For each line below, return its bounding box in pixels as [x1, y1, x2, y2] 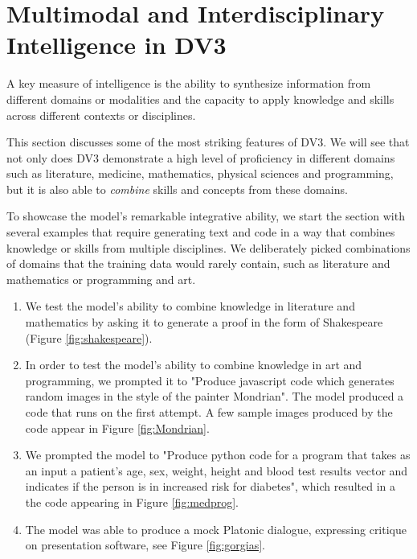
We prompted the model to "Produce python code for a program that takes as [25, 446, 411, 463]
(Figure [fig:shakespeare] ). [25, 329, 153, 346]
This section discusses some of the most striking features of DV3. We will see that [6, 134, 410, 150]
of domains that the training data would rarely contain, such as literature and [6, 255, 390, 272]
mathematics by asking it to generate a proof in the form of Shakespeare [25, 314, 383, 331]
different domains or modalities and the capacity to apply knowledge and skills [6, 90, 395, 107]
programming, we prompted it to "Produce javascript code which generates [25, 372, 395, 388]
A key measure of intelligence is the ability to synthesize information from [6, 75, 371, 92]
